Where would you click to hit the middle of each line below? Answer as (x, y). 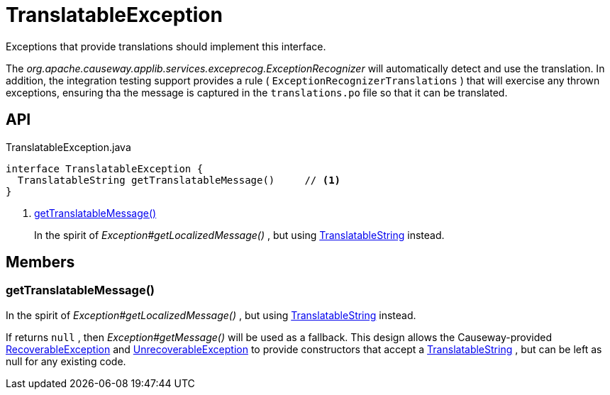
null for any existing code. (66, 361)
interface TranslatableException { (105, 168)
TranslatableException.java (68, 147)
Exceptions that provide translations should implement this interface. (166, 46)
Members (40, 262)
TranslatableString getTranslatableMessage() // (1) (179, 180)
